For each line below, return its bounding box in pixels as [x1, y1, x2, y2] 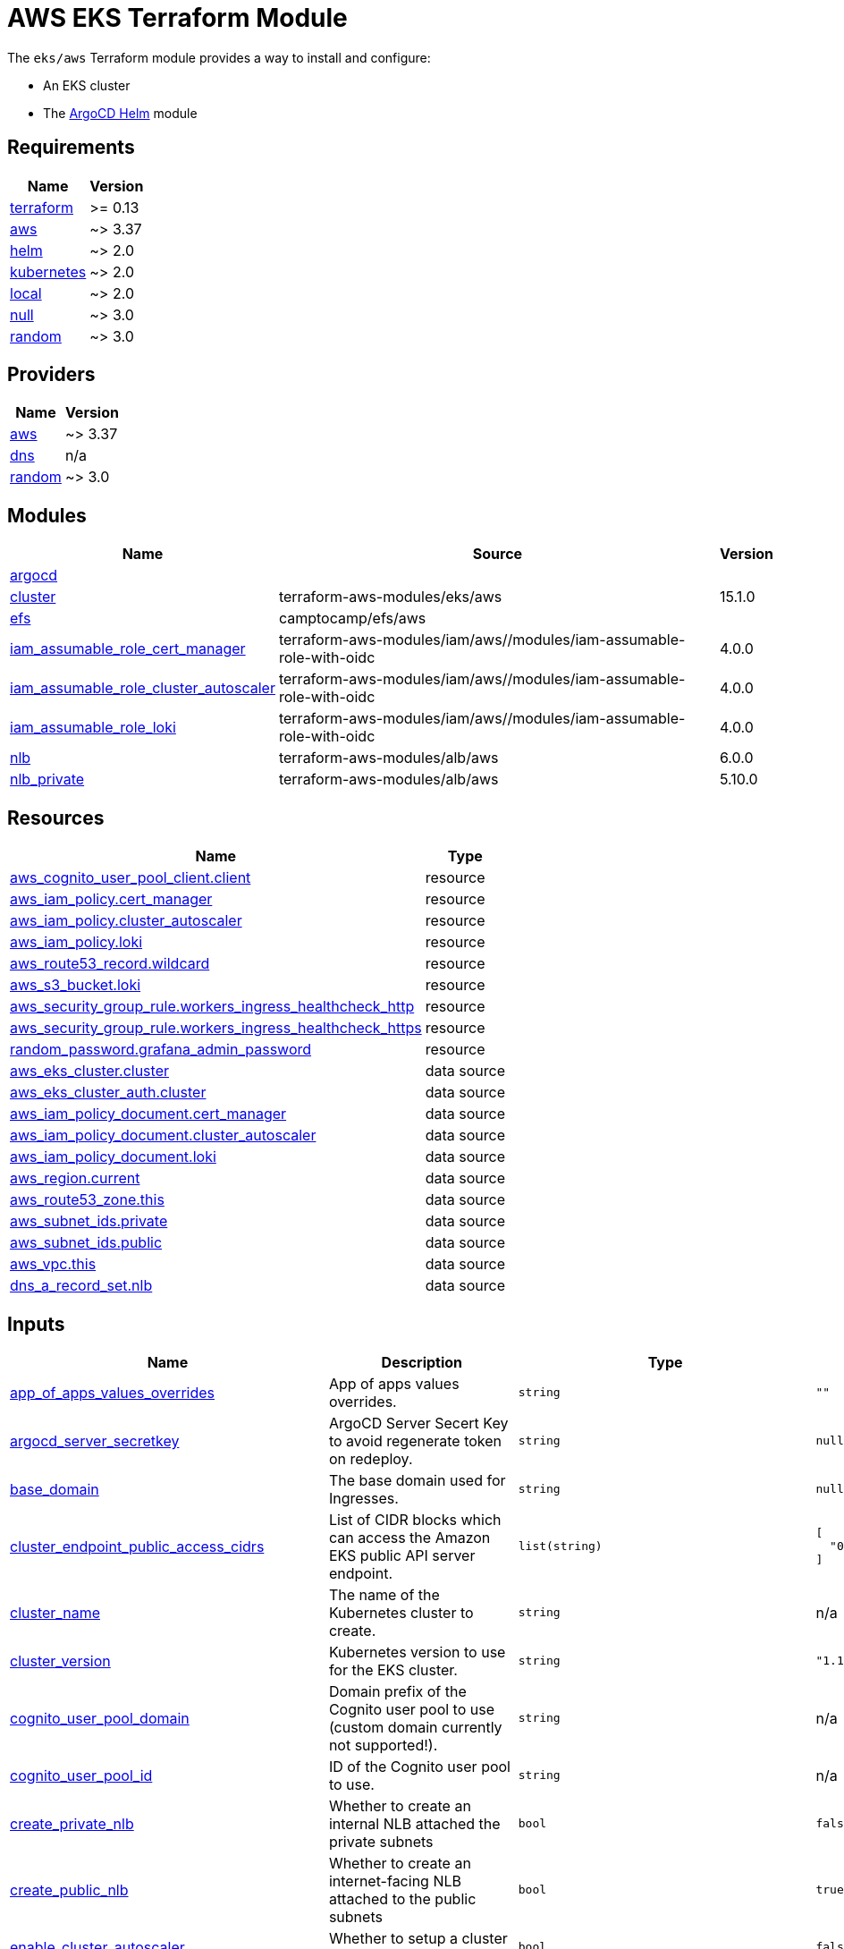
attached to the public [328, 1889, 477, 1908]
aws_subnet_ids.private [10, 1212, 168, 1231]
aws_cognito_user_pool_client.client [10, 869, 251, 887]
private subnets [328, 1832, 434, 1851]
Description [381, 1352, 463, 1371]
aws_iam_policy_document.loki [10, 1148, 216, 1166]
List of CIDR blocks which [328, 1510, 502, 1529]
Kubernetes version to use [328, 1642, 506, 1661]
